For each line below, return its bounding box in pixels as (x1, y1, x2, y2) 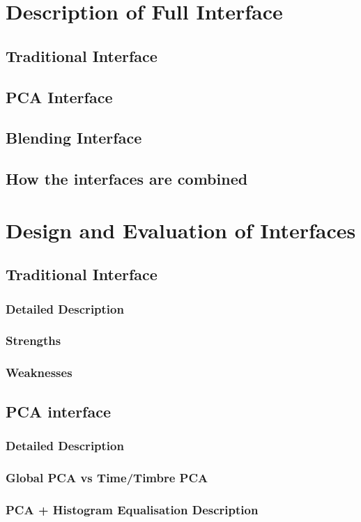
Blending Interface (6, 127, 142, 148)
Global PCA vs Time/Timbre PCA (6, 468, 208, 486)
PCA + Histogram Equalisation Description (6, 500, 259, 518)
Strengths (6, 332, 61, 349)
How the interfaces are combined (6, 168, 248, 190)
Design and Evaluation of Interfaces (6, 215, 356, 244)
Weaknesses (6, 364, 72, 381)
